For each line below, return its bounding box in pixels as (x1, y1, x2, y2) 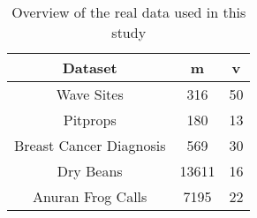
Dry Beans (57, 161, 123, 181)
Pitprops (63, 109, 117, 130)
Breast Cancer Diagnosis (14, 135, 166, 155)
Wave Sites (56, 84, 124, 104)
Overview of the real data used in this (11, 2, 246, 22)
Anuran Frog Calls (33, 186, 147, 207)
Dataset (62, 57, 117, 78)
